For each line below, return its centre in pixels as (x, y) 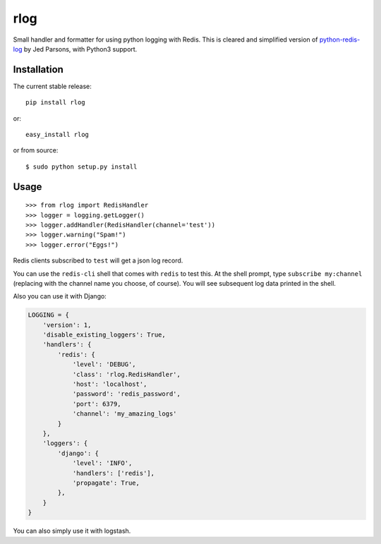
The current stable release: (52, 86)
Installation (38, 69)
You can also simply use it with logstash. (72, 531)
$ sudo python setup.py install (81, 167)
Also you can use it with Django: (60, 296)
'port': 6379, (97, 404)
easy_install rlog (58, 135)
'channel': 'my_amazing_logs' (125, 414)
